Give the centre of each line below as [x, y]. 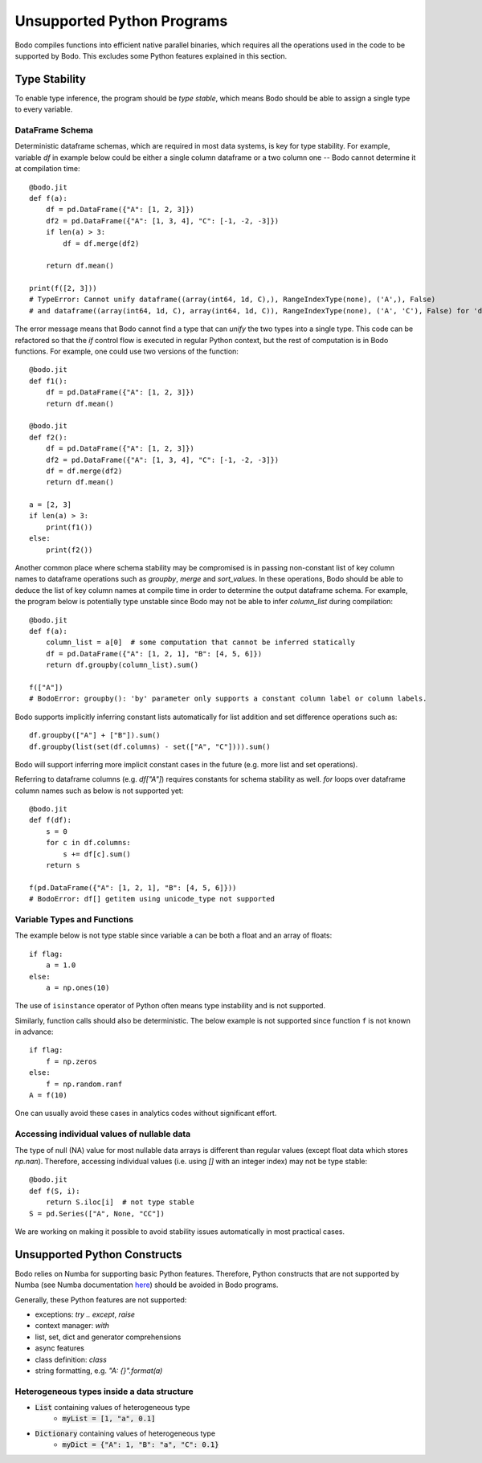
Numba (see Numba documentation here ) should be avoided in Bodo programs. [147, 1285]
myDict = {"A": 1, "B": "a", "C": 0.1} [141, 1445]
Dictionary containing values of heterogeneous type [125, 1433]
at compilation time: [47, 169]
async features [59, 1348]
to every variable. [44, 109]
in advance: [34, 1032]
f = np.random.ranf [84, 1084]
